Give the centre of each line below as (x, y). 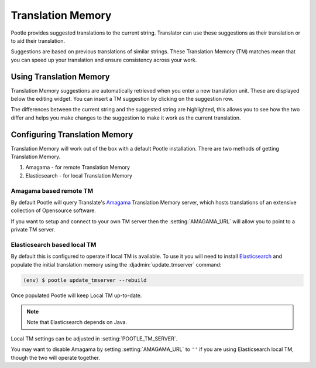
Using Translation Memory (61, 76)
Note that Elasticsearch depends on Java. (77, 322)
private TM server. (33, 230)
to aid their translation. (38, 40)
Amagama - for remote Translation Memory (78, 168)
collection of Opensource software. (54, 210)
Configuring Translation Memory (72, 134)
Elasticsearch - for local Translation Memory (79, 175)
